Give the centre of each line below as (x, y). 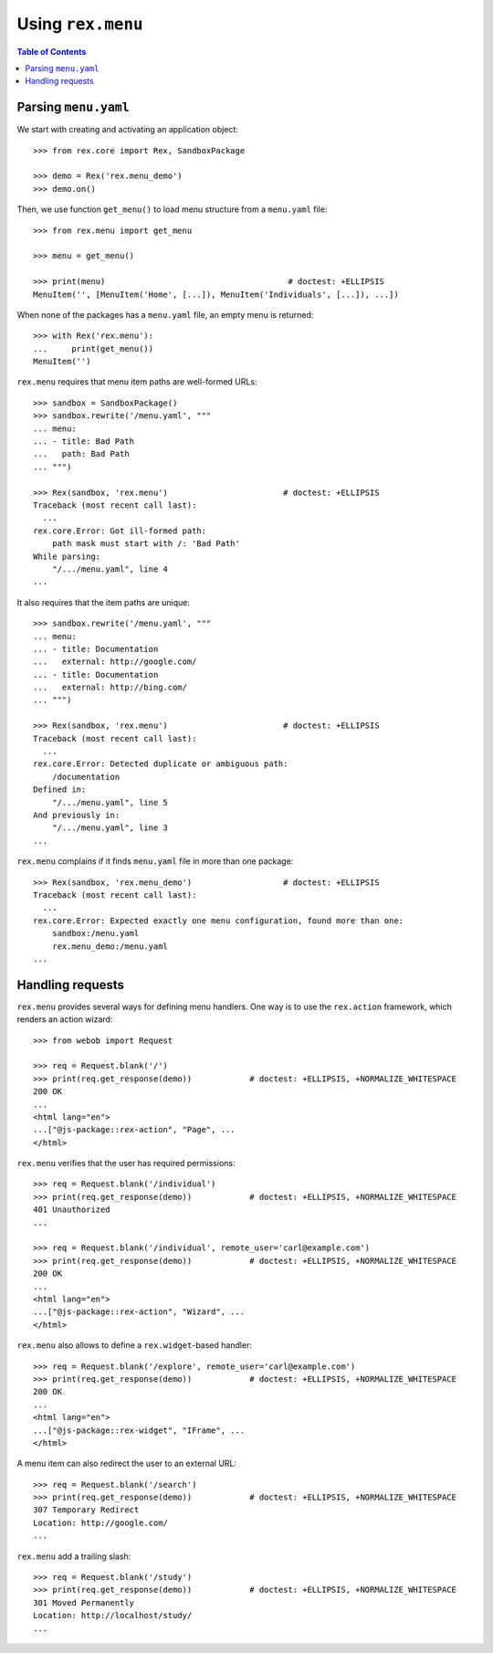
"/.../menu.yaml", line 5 (110, 802)
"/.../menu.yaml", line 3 (110, 828)
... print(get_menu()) (94, 348)
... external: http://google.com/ (115, 662)
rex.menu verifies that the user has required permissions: (126, 1163)
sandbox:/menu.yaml (95, 933)
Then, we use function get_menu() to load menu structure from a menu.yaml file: (172, 209)
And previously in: (77, 815)
